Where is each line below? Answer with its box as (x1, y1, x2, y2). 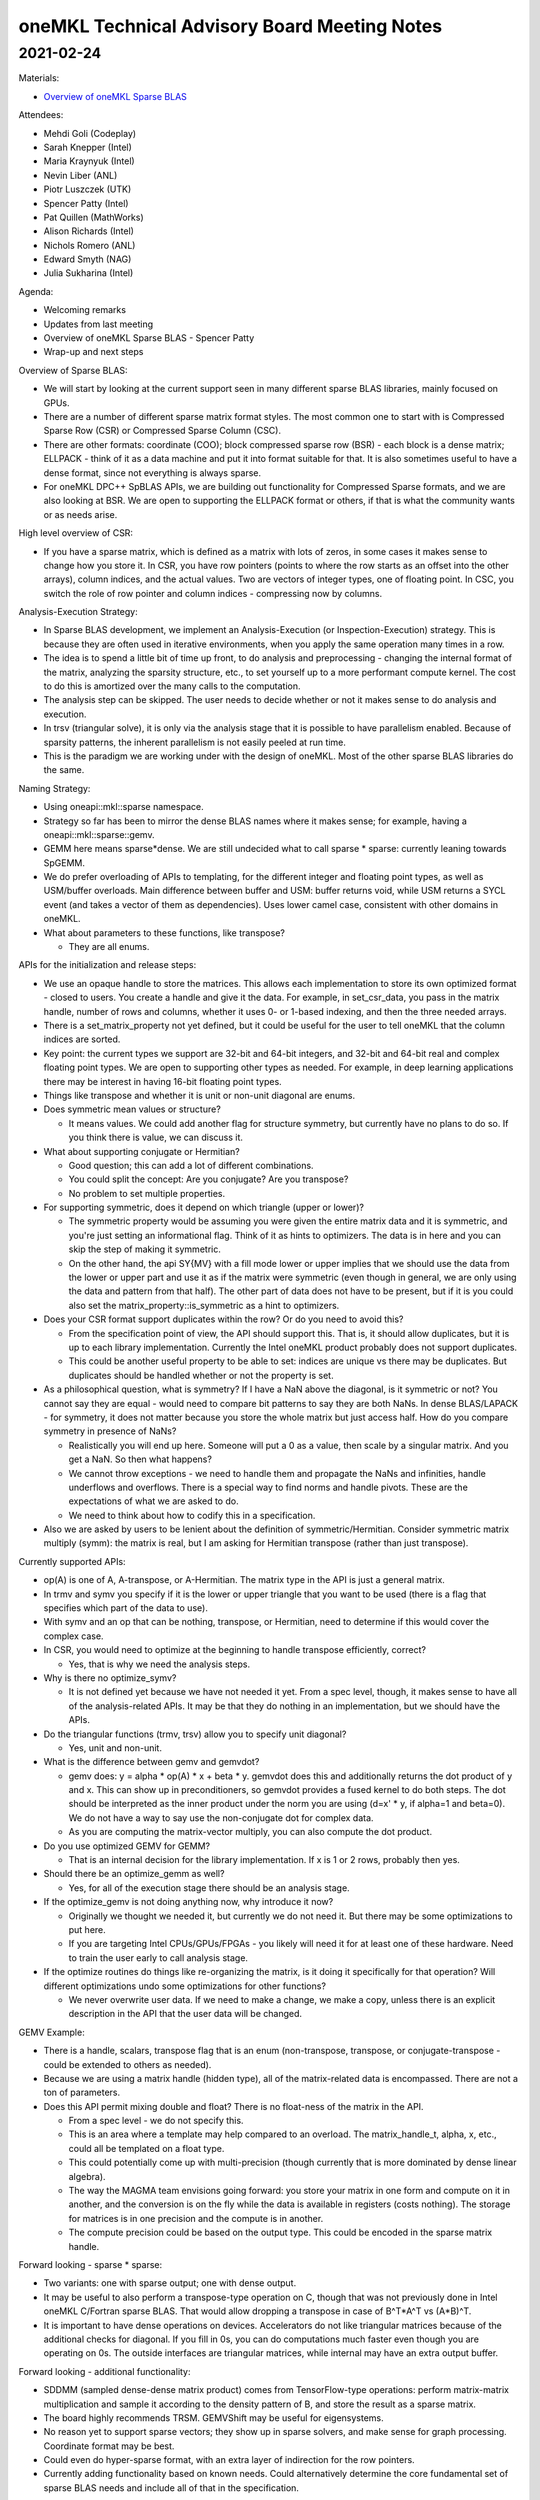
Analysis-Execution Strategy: (18, 606, 139, 618)
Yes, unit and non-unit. (68, 1741, 162, 1754)
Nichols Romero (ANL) (43, 239, 136, 251)
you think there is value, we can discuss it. (68, 1131, 244, 1144)
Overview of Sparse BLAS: (18, 364, 129, 376)
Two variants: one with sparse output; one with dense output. (43, 2277, 297, 2289)
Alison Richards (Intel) (43, 225, 135, 237)
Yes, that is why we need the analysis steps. (68, 1658, 251, 1670)
